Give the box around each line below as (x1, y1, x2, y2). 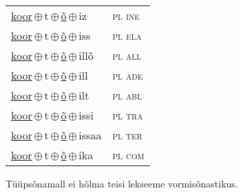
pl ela (112, 27, 142, 43)
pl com (112, 147, 145, 163)
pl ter (112, 127, 142, 143)
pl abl (112, 87, 142, 103)
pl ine (112, 8, 140, 23)
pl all (112, 47, 142, 63)
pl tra (112, 107, 143, 123)
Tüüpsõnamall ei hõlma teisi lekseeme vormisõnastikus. (6, 176, 238, 190)
